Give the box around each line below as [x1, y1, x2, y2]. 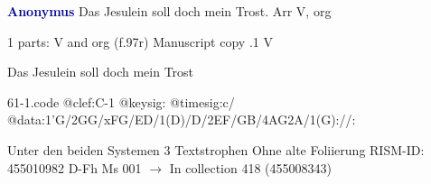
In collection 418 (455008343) [169, 158, 332, 177]
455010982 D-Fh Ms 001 [7, 158, 142, 177]
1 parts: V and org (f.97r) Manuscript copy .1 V [7, 32, 273, 51]
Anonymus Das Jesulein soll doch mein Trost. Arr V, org [7, 2, 332, 20]
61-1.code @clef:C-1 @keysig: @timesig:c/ [7, 92, 235, 111]
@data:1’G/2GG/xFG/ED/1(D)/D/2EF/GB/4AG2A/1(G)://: [7, 110, 356, 129]
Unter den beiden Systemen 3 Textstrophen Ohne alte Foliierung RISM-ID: [7, 140, 425, 159]
